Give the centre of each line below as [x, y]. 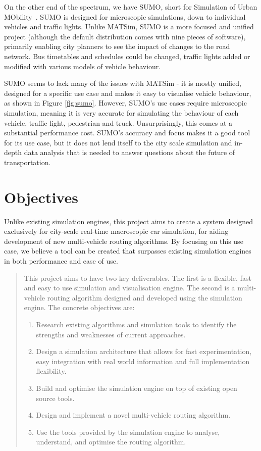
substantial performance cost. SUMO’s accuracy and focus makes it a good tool [127, 133]
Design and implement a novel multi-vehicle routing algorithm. [133, 415]
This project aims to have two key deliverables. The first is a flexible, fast [138, 278]
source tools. [55, 398]
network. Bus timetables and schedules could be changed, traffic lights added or [127, 56]
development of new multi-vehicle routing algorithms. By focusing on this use [124, 241]
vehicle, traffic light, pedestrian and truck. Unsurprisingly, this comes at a [118, 122]
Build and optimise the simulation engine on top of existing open [137, 388]
